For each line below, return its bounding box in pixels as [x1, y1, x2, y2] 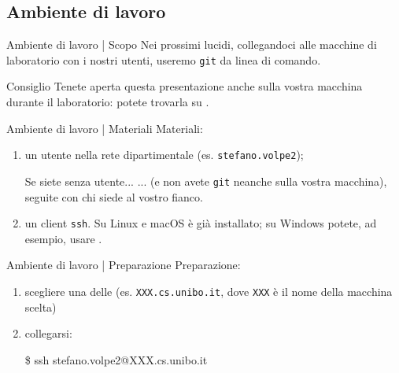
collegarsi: [24, 325, 72, 342]
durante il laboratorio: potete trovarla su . [6, 94, 209, 110]
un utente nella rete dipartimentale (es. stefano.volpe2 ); [24, 146, 304, 163]
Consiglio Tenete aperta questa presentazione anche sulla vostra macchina [6, 78, 363, 94]
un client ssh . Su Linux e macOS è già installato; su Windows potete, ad [24, 215, 377, 231]
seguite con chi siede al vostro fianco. [24, 188, 203, 205]
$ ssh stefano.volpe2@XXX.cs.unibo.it [24, 351, 208, 367]
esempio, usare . [24, 230, 102, 246]
